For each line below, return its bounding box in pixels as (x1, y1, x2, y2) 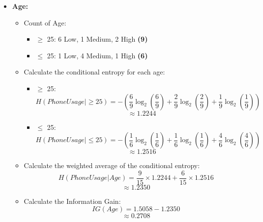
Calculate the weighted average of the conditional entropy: (24, 160, 200, 171)
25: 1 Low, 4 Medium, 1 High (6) (47, 50, 148, 60)
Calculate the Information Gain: (24, 196, 121, 206)
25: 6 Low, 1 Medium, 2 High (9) (47, 34, 148, 44)
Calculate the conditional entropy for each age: (24, 67, 165, 77)
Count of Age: (24, 17, 66, 27)
